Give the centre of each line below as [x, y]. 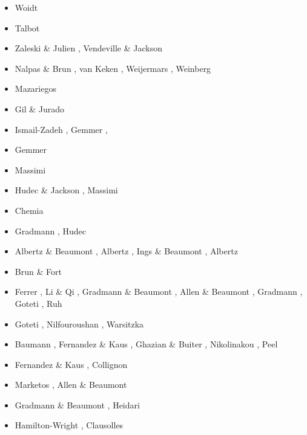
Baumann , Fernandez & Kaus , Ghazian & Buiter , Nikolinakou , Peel [146, 344]
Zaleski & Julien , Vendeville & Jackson [89, 48]
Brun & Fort [38, 271]
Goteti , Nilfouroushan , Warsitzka [79, 324]
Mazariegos [35, 89]
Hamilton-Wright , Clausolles [69, 425]
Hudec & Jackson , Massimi [66, 190]
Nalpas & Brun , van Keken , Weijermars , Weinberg [113, 68]
